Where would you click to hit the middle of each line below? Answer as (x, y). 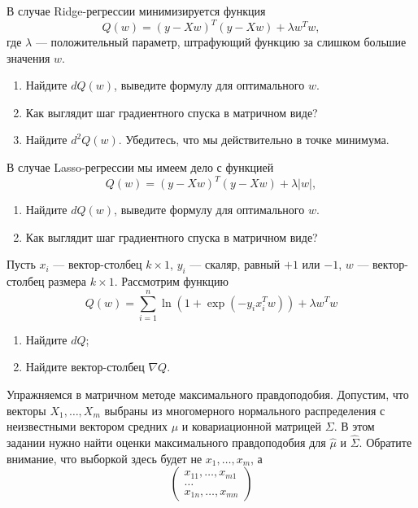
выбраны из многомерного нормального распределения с (245, 410)
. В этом (354, 426)
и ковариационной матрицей (252, 426)
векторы (26, 410)
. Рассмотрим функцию (172, 281)
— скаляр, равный (235, 264)
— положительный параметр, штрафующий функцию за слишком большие (221, 42)
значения (28, 57)
